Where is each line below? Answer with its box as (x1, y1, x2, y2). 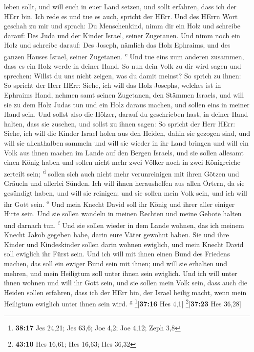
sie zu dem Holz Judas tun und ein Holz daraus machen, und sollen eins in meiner (4, 99, 250, 109)
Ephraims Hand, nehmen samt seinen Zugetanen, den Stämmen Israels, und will (4, 90, 244, 100)
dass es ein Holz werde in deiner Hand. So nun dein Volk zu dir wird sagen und (4, 61, 241, 71)
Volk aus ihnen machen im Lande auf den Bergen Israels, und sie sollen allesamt (4, 147, 244, 157)
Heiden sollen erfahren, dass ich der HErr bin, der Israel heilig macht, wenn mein (4, 287, 247, 297)
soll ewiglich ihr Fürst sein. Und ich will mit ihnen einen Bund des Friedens (4, 249, 230, 259)
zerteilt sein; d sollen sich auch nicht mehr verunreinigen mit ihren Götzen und (4, 167, 239, 178)
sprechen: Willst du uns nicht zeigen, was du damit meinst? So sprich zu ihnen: (4, 70, 241, 80)
